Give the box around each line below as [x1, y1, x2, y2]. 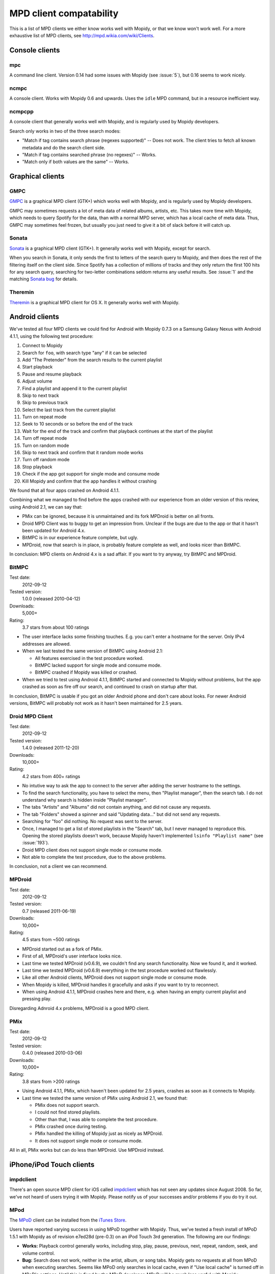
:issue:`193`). [22, 840, 49, 846]
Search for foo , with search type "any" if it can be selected [22, 350, 147, 356]
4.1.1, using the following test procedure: [9, 333, 94, 339]
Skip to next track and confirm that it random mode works [22, 449, 144, 456]
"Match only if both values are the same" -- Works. [22, 158, 129, 165]
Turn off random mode [22, 457, 70, 463]
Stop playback [22, 464, 53, 470]
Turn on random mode [22, 442, 69, 448]
